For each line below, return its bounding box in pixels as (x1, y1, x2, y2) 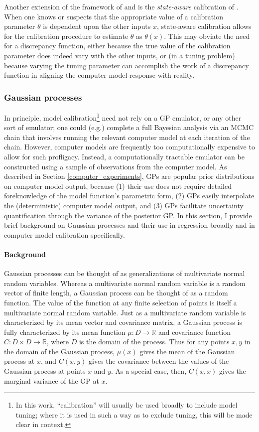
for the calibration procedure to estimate (4, 30, 129, 41)
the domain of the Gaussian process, (4, 346, 115, 356)
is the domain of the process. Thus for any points (79, 336, 230, 347)
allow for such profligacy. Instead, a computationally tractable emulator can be (4, 151, 245, 161)
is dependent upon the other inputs (43, 21, 151, 31)
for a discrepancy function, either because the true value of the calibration (4, 40, 231, 51)
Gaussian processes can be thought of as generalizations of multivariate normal (4, 268, 245, 279)
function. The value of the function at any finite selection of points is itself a (4, 297, 237, 307)
